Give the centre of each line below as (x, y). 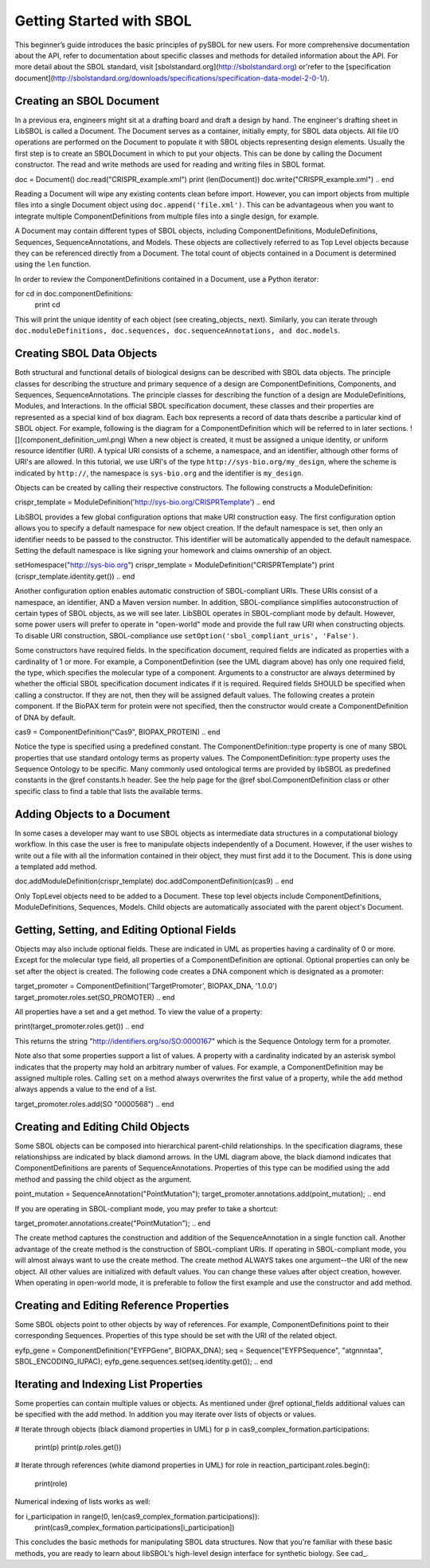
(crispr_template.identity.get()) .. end (75, 576)
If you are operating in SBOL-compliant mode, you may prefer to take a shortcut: (147, 1208)
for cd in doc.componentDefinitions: (74, 294)
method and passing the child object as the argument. (104, 1179)
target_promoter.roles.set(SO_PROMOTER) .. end (95, 997)
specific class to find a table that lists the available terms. (109, 791)
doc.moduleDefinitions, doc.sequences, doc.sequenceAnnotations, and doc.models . (178, 330)
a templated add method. (56, 867)
